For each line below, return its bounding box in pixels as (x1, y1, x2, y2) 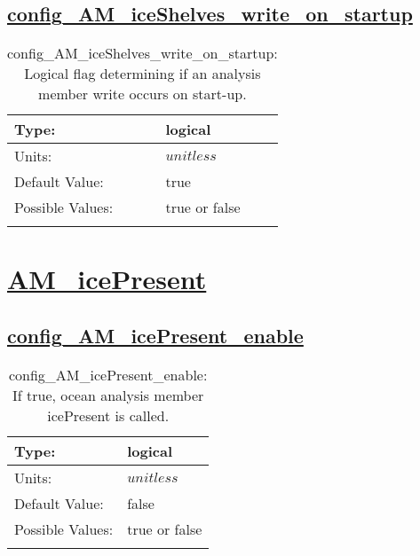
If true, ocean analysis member (12, 384, 204, 405)
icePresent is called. (47, 404, 170, 426)
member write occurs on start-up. (38, 83, 247, 105)
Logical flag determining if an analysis (24, 63, 261, 84)
